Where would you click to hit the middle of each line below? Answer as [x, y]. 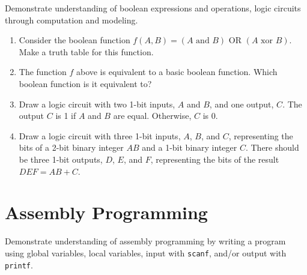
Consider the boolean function [74, 40]
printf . [19, 264]
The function [43, 72]
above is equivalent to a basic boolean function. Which [177, 72]
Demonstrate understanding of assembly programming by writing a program [145, 241]
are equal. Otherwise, [152, 116]
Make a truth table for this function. [86, 51]
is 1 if [66, 116]
